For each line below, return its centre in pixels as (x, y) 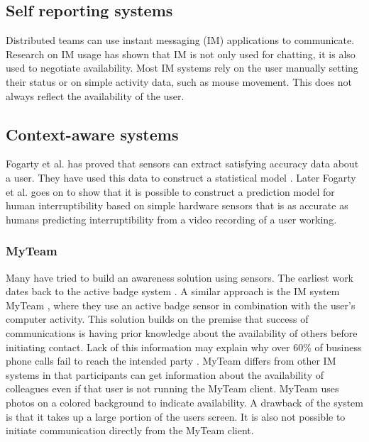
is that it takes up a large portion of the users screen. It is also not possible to (176, 416)
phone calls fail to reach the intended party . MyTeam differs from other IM (171, 361)
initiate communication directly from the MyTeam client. (130, 430)
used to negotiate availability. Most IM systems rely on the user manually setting (182, 68)
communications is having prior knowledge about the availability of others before (182, 332)
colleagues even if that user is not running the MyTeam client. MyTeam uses (172, 388)
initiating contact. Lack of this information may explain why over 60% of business (184, 347)
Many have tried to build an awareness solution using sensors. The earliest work (180, 277)
